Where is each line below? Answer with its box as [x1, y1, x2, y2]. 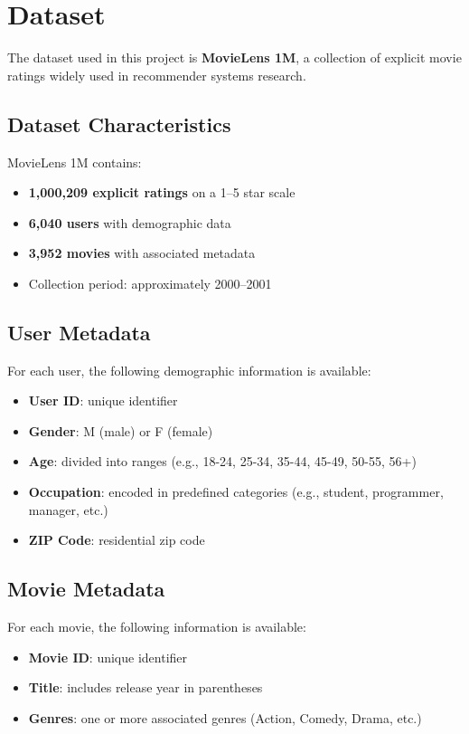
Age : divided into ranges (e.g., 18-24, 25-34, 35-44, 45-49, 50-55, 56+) [28, 452, 417, 471]
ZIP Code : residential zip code [28, 530, 205, 549]
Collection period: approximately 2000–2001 [28, 273, 272, 292]
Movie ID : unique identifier [28, 647, 188, 666]
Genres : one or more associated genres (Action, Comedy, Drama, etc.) [28, 708, 422, 727]
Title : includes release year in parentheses [28, 678, 263, 697]
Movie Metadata [7, 575, 165, 603]
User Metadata [7, 318, 151, 346]
